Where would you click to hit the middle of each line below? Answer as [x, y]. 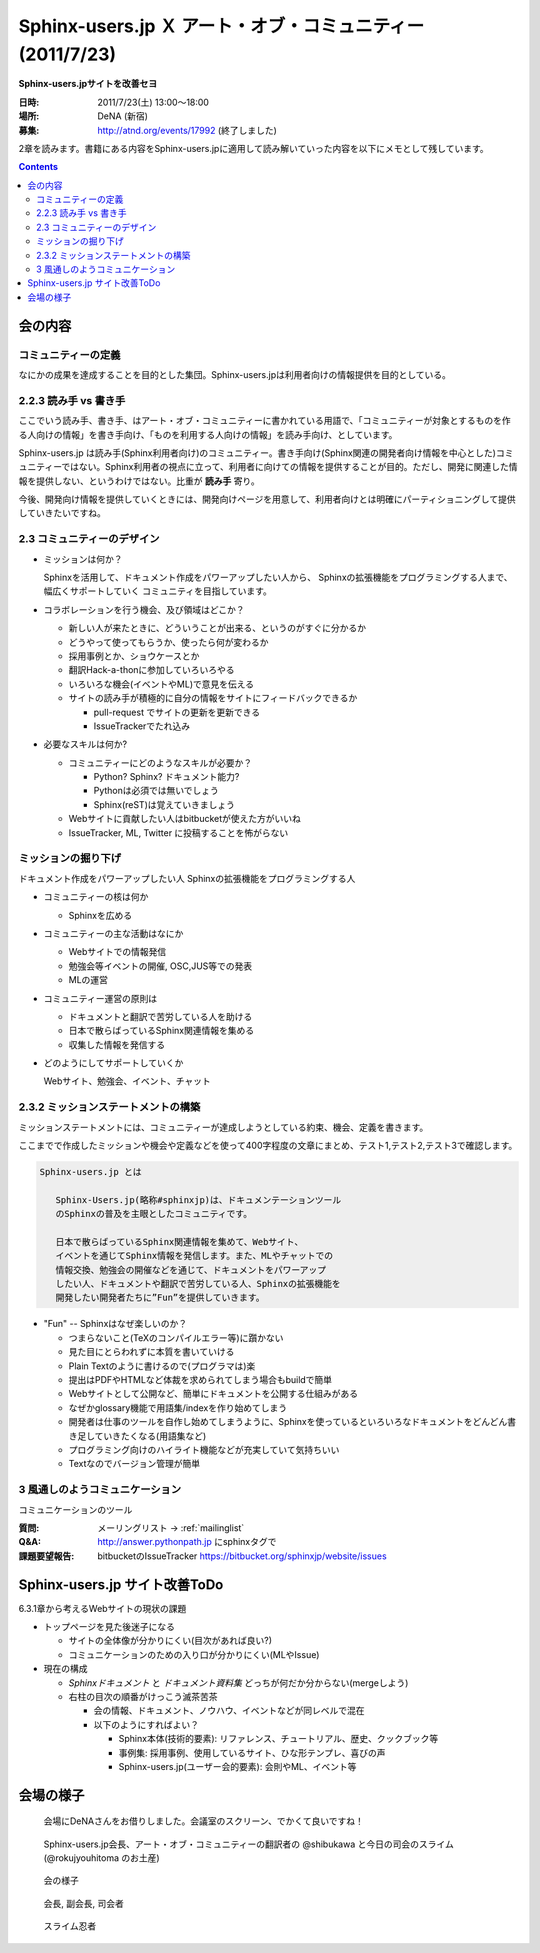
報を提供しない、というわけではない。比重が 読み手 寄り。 [139, 481]
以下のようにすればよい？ [146, 1724]
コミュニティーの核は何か [96, 897]
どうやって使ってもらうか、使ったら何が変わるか [168, 642]
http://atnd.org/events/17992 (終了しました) [187, 130]
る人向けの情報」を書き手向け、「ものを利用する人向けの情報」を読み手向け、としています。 [208, 434]
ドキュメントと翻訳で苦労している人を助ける [160, 1016]
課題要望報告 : [46, 1556]
